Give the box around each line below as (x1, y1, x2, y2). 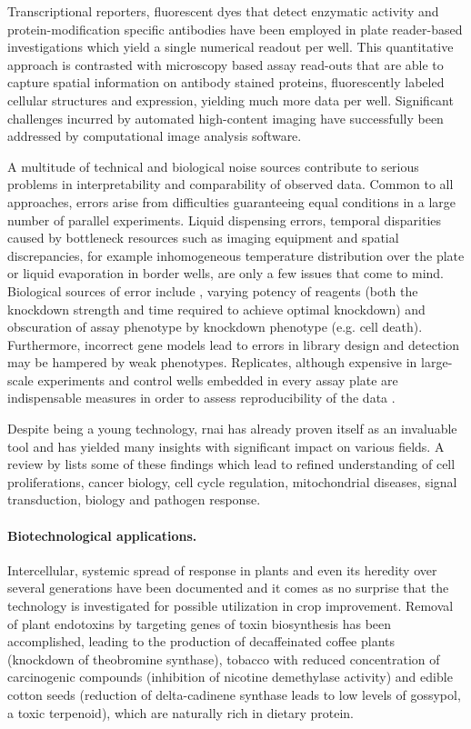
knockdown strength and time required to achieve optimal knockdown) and (7, 299, 426, 318)
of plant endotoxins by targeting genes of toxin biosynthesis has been (7, 614, 392, 633)
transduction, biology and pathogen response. (7, 490, 261, 509)
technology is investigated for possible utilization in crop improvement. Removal (7, 596, 454, 615)
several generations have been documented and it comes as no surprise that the (7, 578, 449, 597)
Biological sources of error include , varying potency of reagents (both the (7, 281, 418, 300)
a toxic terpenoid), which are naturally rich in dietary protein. (7, 703, 355, 722)
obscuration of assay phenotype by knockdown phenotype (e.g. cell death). (7, 317, 423, 336)
